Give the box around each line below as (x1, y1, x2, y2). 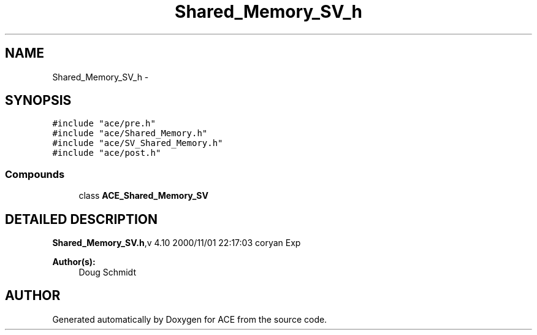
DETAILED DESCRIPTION (5, 211, 158, 227)
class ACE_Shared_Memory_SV (78, 190, 208, 201)
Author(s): (52, 256, 96, 268)
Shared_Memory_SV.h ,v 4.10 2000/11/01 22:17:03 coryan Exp (52, 237, 301, 248)
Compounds (5, 167, 65, 180)
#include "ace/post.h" (52, 148, 161, 158)
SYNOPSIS (5, 93, 72, 109)
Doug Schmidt (78, 267, 136, 278)
